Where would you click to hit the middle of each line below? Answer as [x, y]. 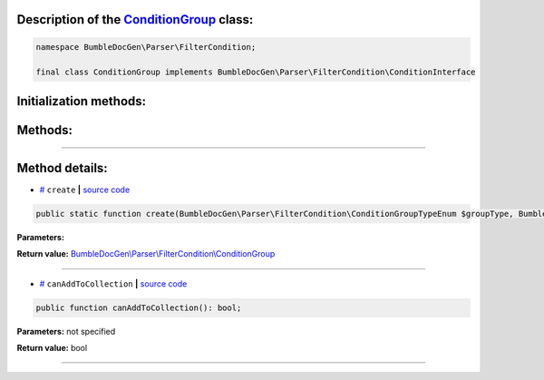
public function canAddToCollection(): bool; [139, 307]
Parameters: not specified [66, 331]
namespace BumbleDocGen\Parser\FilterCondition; [146, 47]
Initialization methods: [82, 101]
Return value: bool [52, 348]
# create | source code [85, 190]
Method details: [62, 168]
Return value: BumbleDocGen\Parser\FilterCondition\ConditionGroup [146, 254]
